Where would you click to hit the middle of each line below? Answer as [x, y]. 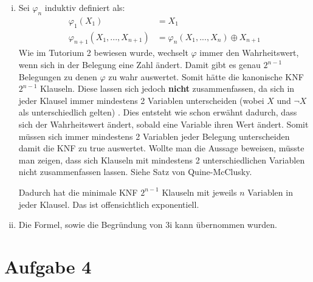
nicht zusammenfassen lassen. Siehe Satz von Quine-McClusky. [135, 172]
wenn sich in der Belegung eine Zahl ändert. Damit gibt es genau [139, 65]
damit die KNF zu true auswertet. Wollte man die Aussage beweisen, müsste [161, 148]
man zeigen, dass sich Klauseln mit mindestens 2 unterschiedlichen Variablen [162, 160]
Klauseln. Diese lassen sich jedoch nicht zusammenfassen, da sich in [167, 88]
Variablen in [270, 192]
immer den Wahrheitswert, [249, 53]
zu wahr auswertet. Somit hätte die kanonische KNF [206, 76]
